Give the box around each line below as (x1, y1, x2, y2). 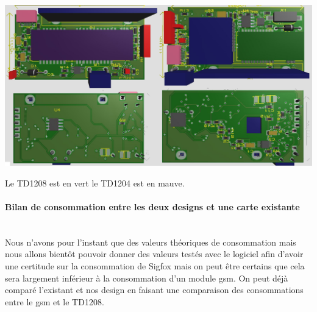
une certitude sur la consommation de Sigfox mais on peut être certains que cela (5, 260, 305, 272)
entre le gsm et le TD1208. (5, 295, 104, 308)
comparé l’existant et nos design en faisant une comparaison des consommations (5, 283, 304, 296)
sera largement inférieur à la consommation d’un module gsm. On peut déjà (5, 271, 288, 284)
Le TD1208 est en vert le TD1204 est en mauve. (5, 176, 185, 189)
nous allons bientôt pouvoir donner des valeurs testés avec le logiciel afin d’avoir (5, 247, 304, 260)
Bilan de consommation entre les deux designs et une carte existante (5, 200, 300, 213)
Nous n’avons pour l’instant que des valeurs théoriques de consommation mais (5, 235, 296, 248)
